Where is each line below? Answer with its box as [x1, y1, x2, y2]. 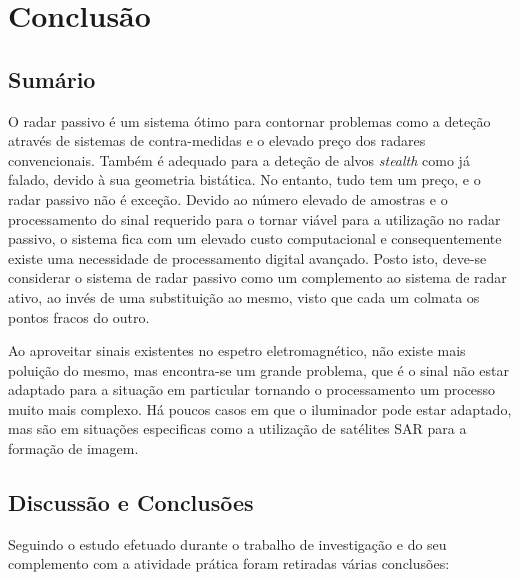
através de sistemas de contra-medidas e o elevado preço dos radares [8, 130, 426, 151]
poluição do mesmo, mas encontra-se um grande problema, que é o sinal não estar [8, 359, 509, 380]
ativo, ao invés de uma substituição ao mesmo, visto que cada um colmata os [8, 286, 480, 307]
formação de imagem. [8, 438, 139, 459]
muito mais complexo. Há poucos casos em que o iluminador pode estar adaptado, [8, 398, 512, 419]
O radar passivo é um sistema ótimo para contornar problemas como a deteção [8, 110, 491, 131]
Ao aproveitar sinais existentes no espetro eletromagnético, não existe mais [8, 340, 466, 361]
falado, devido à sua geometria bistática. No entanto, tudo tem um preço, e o [8, 169, 481, 190]
